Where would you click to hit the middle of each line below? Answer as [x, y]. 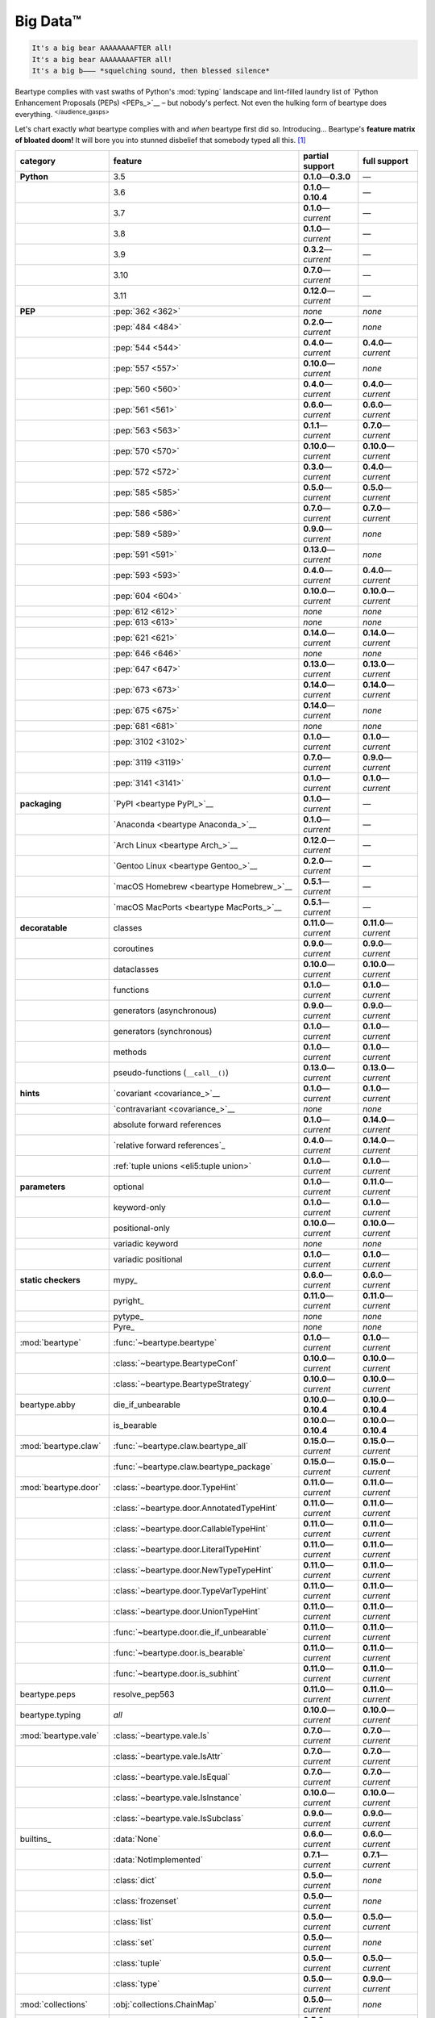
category [38, 161]
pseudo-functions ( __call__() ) [171, 1072]
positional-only [142, 1228]
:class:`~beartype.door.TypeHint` [176, 1487]
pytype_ [128, 1316]
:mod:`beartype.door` [60, 1487]
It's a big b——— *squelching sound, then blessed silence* [151, 70]
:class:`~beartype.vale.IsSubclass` [178, 1818]
